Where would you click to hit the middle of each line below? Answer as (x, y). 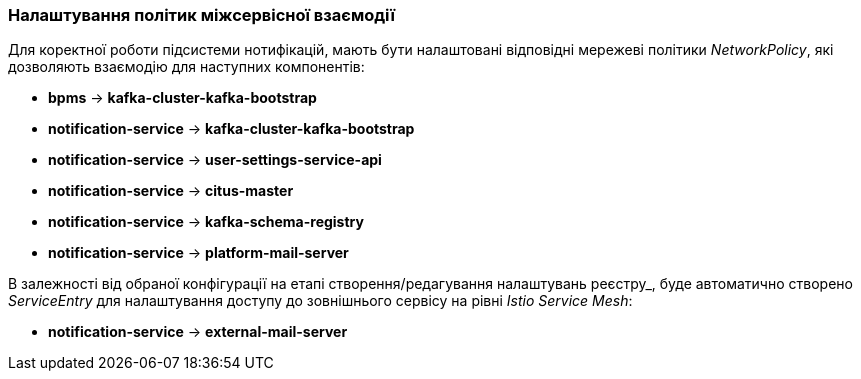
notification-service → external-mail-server (198, 332)
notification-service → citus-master (171, 191)
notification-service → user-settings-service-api (215, 160)
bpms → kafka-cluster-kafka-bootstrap (182, 98)
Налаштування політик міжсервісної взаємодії (201, 15)
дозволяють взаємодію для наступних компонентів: (186, 67)
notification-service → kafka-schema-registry (206, 222)
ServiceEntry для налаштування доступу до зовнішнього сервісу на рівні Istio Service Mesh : (320, 301)
